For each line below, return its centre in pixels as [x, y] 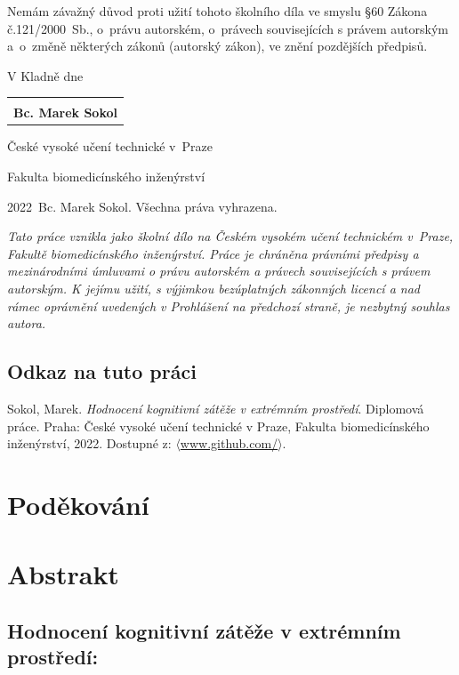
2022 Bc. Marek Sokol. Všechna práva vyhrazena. [142, 206]
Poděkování [78, 504]
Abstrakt [63, 574]
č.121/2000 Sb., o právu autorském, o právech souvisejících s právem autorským [228, 28]
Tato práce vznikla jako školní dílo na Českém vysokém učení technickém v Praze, [230, 236]
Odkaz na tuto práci [102, 371]
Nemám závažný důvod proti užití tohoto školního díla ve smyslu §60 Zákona [217, 11]
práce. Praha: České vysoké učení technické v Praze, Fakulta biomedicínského [218, 426]
